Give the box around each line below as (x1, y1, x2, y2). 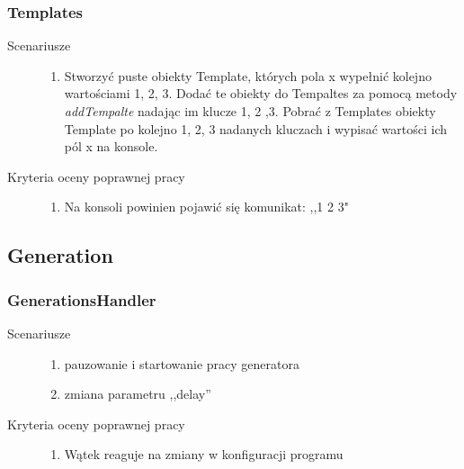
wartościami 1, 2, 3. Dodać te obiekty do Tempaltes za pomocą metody (64, 84, 458, 103)
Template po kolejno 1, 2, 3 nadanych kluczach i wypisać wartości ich (64, 119, 448, 138)
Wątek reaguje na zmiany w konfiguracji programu (64, 445, 344, 464)
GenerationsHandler (7, 288, 156, 311)
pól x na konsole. (64, 137, 158, 156)
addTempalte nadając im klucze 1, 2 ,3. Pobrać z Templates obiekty (64, 102, 436, 120)
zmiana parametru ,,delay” (64, 384, 211, 403)
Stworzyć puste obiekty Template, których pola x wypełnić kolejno (64, 66, 432, 85)
